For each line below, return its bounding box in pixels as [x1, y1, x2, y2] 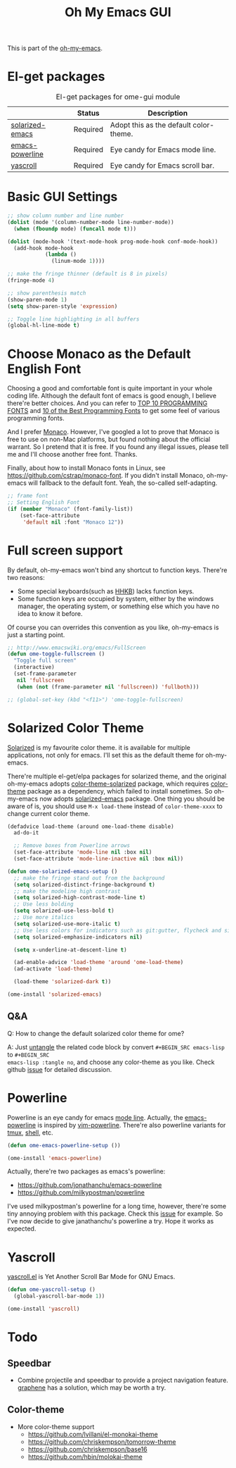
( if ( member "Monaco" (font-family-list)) [7, 505, 133, 512]
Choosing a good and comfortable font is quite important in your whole [7, 384, 213, 393]
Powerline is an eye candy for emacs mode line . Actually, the [7, 1113, 184, 1121]
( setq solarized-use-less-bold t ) [13, 907, 114, 915]
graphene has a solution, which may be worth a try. [17, 1383, 166, 1392]
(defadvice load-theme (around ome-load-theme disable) [7, 822, 174, 830]
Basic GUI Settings [7, 189, 118, 205]
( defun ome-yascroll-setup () [7, 1286, 96, 1293]
